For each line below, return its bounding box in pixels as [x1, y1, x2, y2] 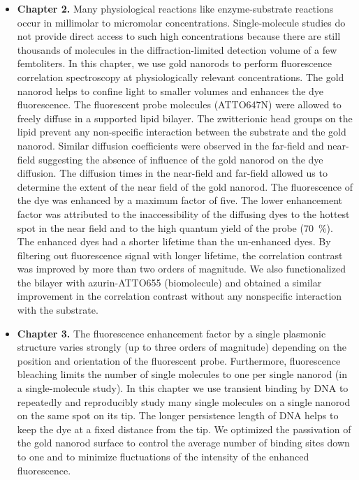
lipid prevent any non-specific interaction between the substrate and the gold [17, 124, 346, 139]
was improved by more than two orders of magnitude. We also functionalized [17, 261, 346, 276]
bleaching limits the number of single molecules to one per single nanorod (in [17, 367, 347, 381]
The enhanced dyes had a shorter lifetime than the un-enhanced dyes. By [17, 234, 331, 249]
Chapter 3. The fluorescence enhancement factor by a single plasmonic [17, 326, 326, 340]
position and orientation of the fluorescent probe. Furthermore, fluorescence [17, 353, 341, 368]
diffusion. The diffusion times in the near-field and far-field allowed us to [17, 166, 328, 180]
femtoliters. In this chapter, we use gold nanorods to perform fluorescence [17, 56, 332, 71]
